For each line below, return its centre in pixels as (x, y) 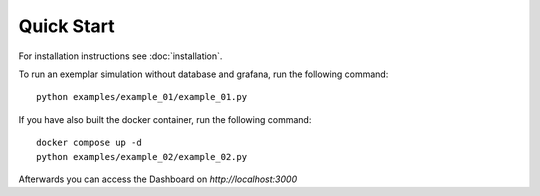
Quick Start (66, 26)
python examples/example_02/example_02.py (142, 156)
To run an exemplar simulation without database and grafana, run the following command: (203, 74)
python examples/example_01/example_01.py (142, 97)
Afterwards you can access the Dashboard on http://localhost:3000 (158, 179)
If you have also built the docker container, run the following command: (165, 119)
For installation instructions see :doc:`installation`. (120, 56)
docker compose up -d (89, 143)
